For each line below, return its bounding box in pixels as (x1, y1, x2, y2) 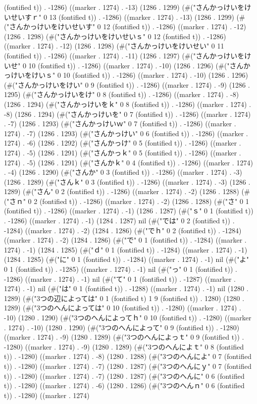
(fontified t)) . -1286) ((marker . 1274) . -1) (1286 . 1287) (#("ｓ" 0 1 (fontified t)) (4, 205, 254, 216)
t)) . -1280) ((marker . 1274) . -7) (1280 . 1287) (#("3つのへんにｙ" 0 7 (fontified (4, 360, 252, 371)
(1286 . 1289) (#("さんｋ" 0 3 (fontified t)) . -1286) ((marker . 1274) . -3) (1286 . (4, 176, 251, 187)
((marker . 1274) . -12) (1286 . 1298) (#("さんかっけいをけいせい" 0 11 (4, 41, 224, 51)
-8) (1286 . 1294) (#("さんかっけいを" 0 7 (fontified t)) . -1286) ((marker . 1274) (4, 108, 251, 119)
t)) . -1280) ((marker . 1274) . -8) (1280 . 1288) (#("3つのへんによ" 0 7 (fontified (4, 351, 252, 361)
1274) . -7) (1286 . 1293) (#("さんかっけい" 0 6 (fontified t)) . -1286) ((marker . (4, 128, 248, 138)
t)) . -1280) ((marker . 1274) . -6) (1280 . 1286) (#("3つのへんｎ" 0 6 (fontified (4, 380, 245, 391)
